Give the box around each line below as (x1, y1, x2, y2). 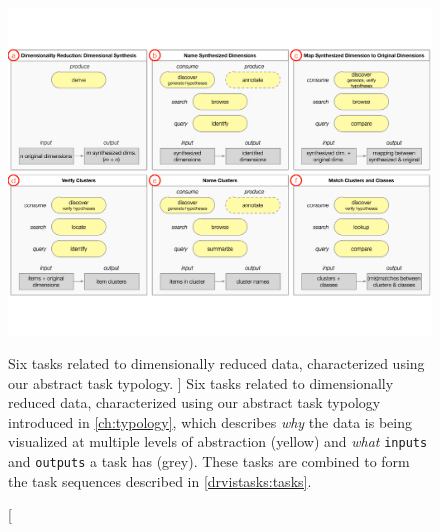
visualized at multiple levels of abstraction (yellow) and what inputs (8, 431, 428, 452)
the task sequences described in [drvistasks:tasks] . (8, 470, 312, 491)
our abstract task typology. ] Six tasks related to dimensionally (8, 372, 394, 393)
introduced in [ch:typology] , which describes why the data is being (8, 411, 412, 432)
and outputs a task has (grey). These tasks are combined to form (8, 451, 410, 472)
